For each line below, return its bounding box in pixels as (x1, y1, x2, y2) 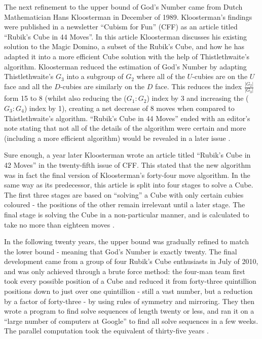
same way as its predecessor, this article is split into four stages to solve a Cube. (4, 179, 253, 190)
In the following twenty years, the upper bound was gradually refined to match (4, 236, 249, 247)
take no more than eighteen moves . (4, 219, 115, 230)
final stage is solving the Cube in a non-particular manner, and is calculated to (4, 209, 249, 219)
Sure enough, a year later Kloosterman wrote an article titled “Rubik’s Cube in (4, 149, 251, 160)
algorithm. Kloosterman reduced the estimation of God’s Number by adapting (4, 61, 247, 71)
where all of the (136, 71, 185, 82)
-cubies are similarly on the (60, 81, 145, 92)
